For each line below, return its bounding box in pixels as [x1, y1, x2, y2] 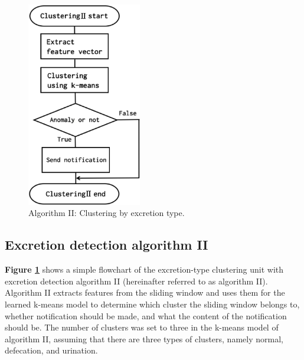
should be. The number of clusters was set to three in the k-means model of [5, 321, 279, 333]
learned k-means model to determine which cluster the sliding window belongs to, [5, 298, 300, 310]
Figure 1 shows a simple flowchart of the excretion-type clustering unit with [5, 263, 284, 276]
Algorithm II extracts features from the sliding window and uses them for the [5, 286, 285, 299]
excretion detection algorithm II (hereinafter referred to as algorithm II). [5, 274, 268, 287]
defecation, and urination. [5, 344, 98, 356]
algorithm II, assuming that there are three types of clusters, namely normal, [5, 332, 283, 345]
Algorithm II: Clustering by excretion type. [28, 207, 185, 219]
